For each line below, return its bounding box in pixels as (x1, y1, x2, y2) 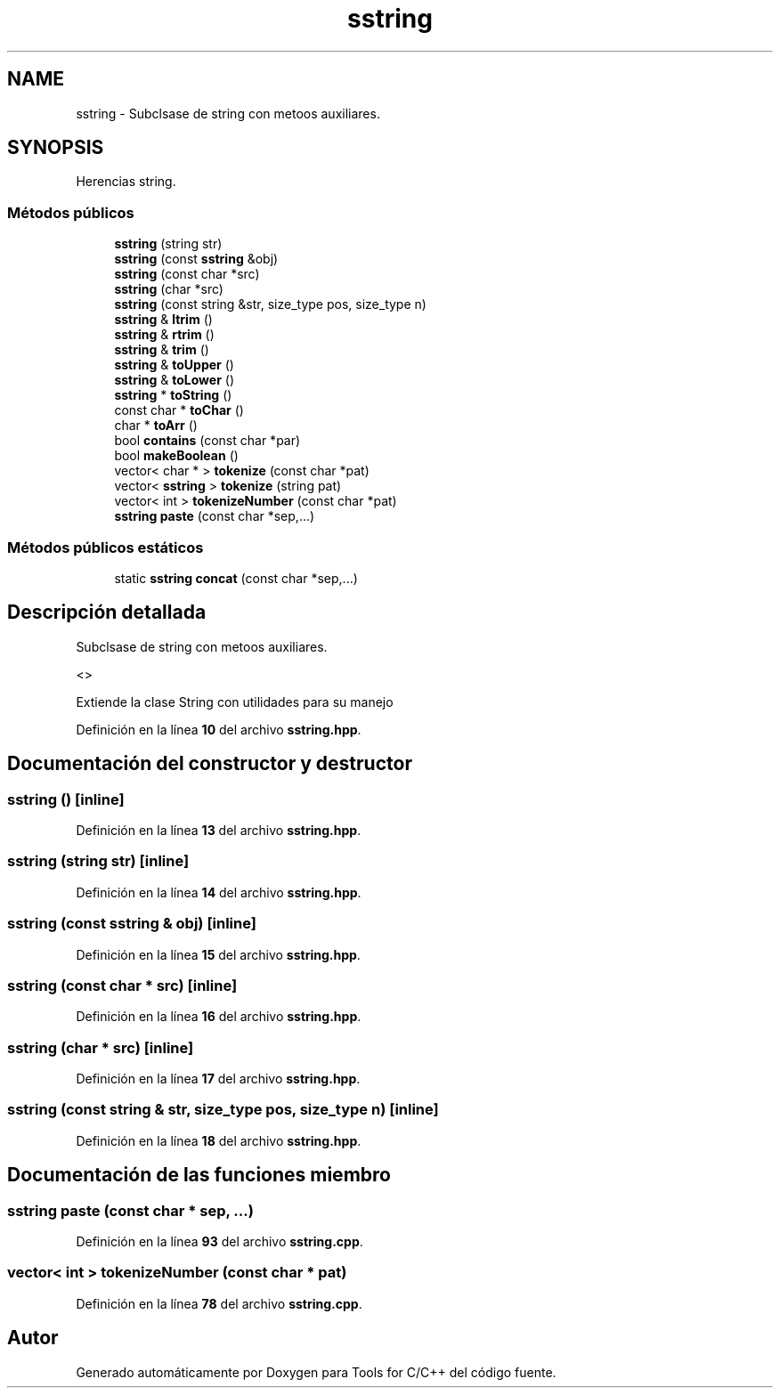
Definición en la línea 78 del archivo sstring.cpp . (76, 1295, 362, 1311)
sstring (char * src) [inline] (7, 1038, 194, 1057)
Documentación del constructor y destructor (7, 752, 412, 775)
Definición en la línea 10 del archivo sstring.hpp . (76, 721, 362, 737)
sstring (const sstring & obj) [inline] (7, 914, 256, 933)
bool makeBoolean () (114, 448, 239, 464)
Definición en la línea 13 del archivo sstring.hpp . (76, 823, 362, 838)
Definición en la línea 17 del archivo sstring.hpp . (76, 1071, 361, 1086)
